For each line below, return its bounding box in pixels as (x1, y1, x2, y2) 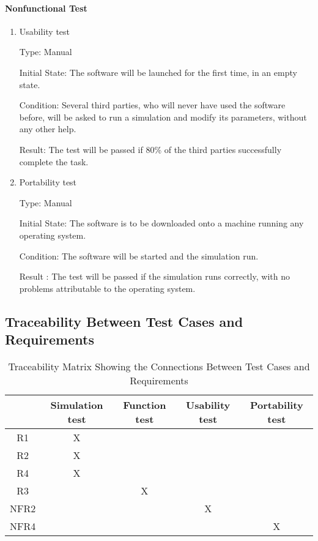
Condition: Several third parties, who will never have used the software (19, 99, 286, 111)
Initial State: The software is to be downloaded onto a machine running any (19, 217, 304, 229)
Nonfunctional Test (5, 1, 87, 14)
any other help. (19, 122, 76, 135)
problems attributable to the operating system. (19, 282, 196, 294)
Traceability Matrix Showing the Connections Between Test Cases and (8, 359, 310, 373)
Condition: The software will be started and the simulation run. (19, 249, 259, 262)
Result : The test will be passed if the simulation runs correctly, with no (19, 270, 290, 283)
